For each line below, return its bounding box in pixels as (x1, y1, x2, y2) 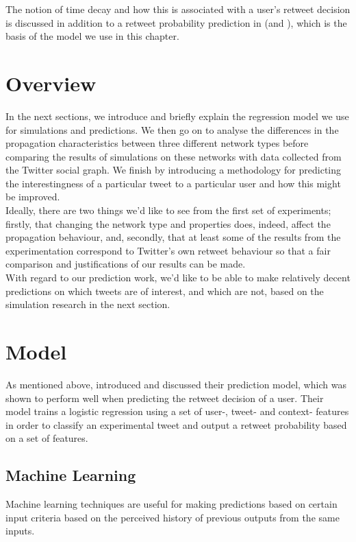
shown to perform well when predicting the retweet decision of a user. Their (5, 390, 324, 405)
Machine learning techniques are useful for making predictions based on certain (5, 497, 338, 511)
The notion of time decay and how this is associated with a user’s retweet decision (5, 2, 351, 16)
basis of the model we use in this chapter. (5, 29, 179, 43)
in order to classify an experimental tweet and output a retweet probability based (5, 417, 347, 432)
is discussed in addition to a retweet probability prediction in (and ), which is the (5, 15, 347, 30)
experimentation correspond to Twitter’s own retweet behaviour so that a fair (5, 243, 331, 257)
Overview (5, 69, 97, 97)
